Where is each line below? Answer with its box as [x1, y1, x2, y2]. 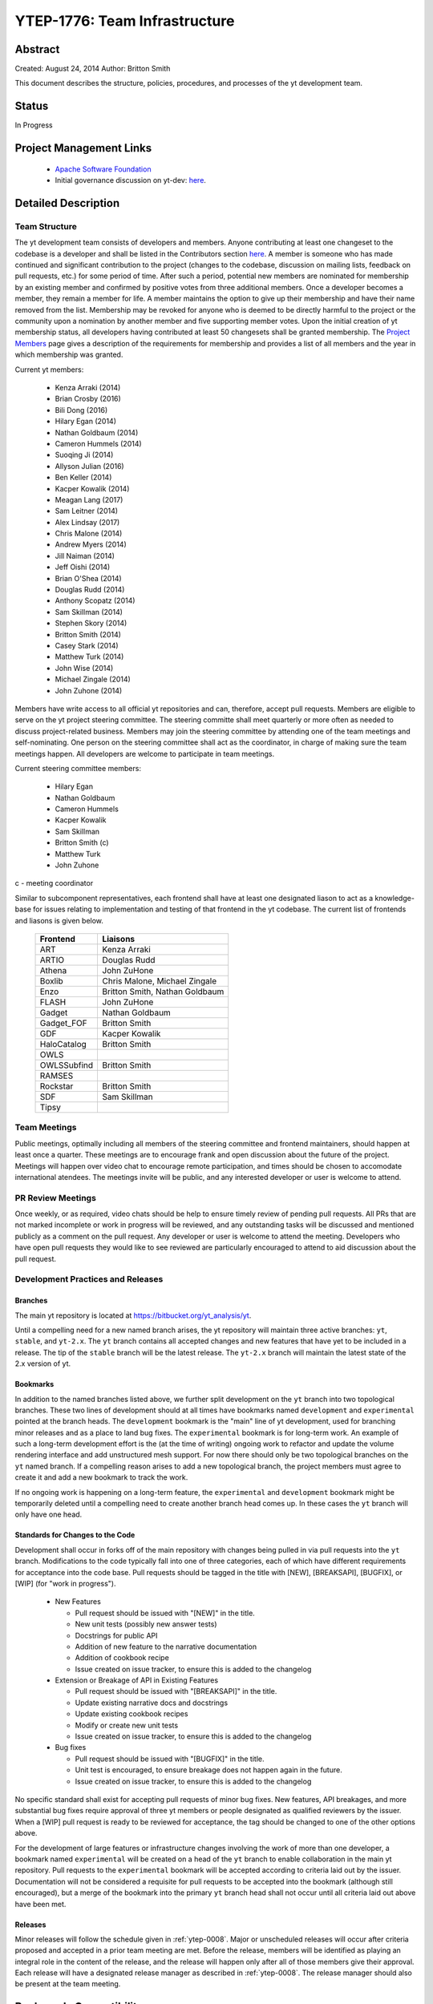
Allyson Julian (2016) [55, 461, 124, 471]
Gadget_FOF [39, 1017, 87, 1028]
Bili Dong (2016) [55, 405, 108, 414]
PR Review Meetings [14, 1192, 96, 1203]
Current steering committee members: [14, 763, 142, 773]
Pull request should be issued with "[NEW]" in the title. [75, 1608, 256, 1618]
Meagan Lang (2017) [55, 495, 123, 504]
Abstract [14, 42, 60, 56]
